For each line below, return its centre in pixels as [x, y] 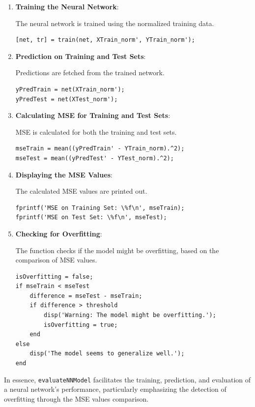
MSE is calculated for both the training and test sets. [96, 131]
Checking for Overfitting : [59, 233]
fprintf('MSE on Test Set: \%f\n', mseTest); [91, 218]
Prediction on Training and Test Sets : [81, 56]
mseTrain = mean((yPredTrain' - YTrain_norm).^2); [100, 149]
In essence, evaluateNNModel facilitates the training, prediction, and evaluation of [127, 379]
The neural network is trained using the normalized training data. [115, 23]
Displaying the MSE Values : [64, 174]
